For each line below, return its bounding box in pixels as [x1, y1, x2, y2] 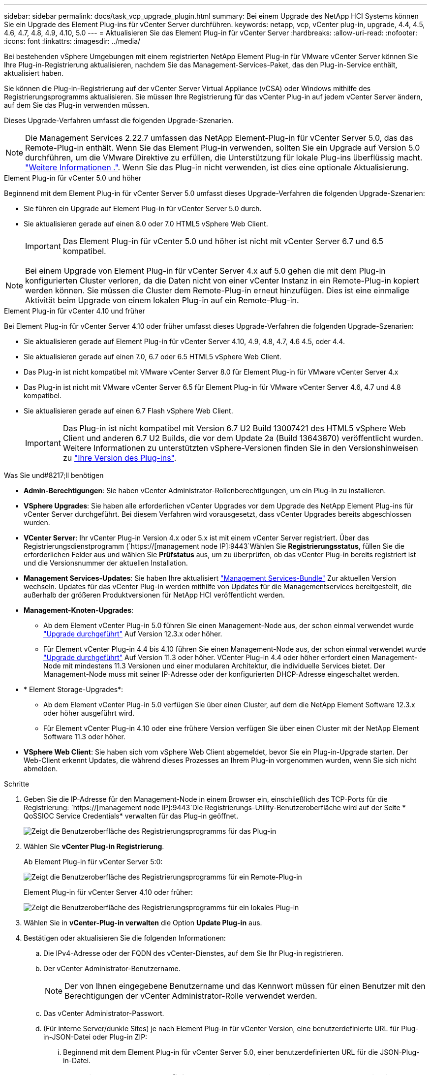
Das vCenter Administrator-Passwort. [43, 1009, 164, 1017]
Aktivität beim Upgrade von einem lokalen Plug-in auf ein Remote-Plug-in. [25, 295, 299, 305]
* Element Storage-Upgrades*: [24, 685, 123, 694]
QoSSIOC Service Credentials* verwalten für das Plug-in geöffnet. [24, 812, 239, 820]
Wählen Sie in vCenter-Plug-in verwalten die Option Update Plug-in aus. [24, 918, 262, 927]
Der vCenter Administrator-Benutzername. [43, 964, 181, 973]
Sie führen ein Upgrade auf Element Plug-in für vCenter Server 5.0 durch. [24, 204, 262, 213]
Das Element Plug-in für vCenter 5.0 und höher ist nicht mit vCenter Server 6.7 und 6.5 [62, 236, 384, 246]
